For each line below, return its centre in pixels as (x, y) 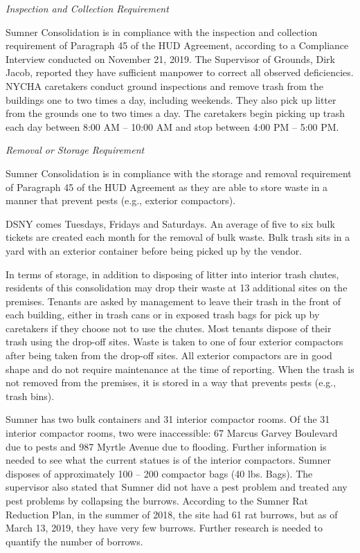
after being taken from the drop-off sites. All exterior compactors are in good (169, 355)
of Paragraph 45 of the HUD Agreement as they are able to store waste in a (167, 187)
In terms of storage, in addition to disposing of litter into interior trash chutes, (172, 274)
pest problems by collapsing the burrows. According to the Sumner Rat (157, 500)
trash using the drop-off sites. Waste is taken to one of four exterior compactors (174, 342)
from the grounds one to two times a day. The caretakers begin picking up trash (175, 113)
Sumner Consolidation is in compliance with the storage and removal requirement (179, 173)
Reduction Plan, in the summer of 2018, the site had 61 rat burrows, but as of (172, 514)
